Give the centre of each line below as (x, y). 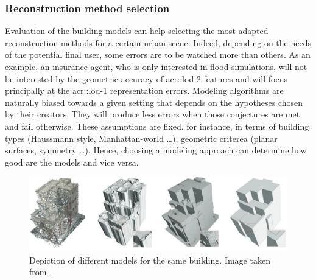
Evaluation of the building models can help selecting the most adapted (137, 31)
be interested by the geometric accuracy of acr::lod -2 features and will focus (146, 78)
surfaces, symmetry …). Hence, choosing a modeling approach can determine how (156, 150)
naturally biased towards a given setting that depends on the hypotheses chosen (154, 102)
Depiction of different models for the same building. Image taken (150, 260)
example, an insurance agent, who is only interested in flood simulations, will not (156, 66)
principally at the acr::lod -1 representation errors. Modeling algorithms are (144, 90)
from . (41, 272)
